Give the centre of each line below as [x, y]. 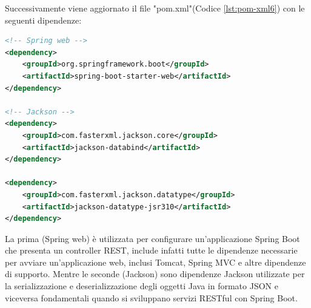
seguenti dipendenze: [43, 20]
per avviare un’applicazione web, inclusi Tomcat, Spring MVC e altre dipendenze [155, 262]
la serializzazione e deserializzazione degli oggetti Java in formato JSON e [142, 286]
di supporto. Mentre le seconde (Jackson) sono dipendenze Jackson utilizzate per [155, 274]
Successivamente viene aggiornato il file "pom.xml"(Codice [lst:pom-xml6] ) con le [155, 8]
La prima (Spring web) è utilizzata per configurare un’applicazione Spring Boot [152, 238]
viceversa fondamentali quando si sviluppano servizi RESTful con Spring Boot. [151, 297]
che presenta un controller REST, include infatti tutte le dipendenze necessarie [151, 250]
